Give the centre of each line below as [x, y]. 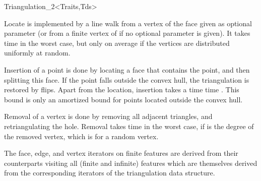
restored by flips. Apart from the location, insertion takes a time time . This [122, 89]
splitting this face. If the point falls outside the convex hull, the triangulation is [127, 79]
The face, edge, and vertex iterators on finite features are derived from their [121, 153]
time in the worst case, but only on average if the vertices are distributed [117, 43]
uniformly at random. [37, 53]
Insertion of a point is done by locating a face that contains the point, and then [127, 69]
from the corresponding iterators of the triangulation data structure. [110, 173]
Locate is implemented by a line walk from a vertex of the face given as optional [128, 23]
